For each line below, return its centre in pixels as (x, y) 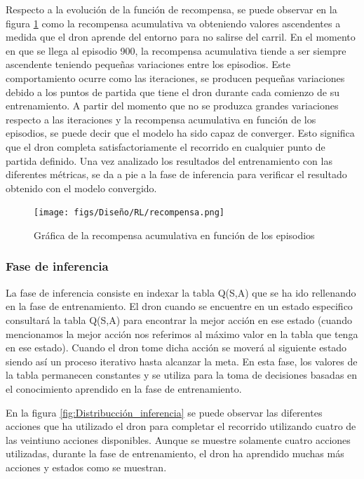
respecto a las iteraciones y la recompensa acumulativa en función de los (161, 119)
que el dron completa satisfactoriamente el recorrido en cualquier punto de (166, 146)
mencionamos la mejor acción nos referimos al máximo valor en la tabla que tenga (182, 333)
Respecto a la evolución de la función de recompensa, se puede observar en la (171, 9)
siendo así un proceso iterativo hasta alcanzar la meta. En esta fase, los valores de (182, 361)
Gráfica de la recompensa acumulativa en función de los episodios (174, 235)
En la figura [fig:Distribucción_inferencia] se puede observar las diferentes (164, 412)
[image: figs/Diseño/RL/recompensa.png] (129, 213)
